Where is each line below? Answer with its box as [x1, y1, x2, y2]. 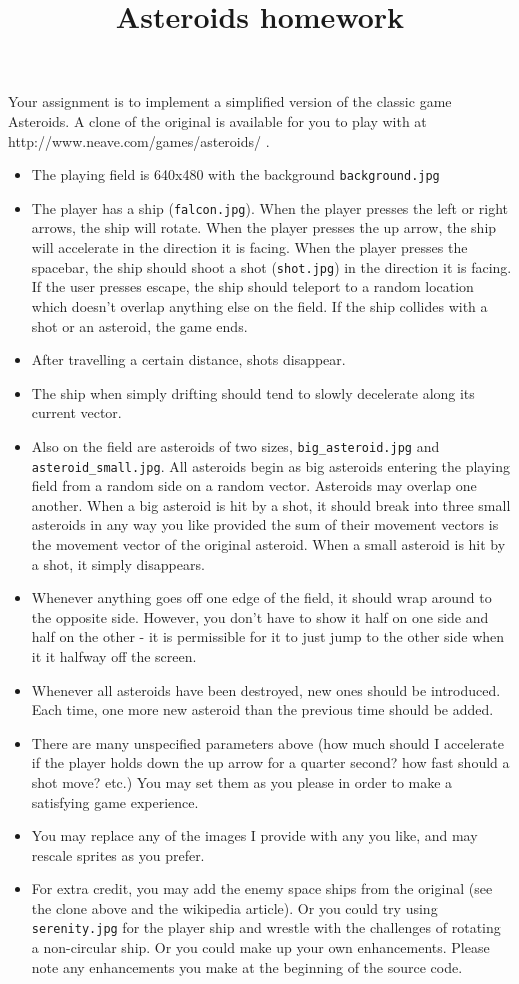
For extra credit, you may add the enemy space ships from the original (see [31, 878, 493, 899]
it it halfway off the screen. [31, 645, 197, 666]
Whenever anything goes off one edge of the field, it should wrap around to [31, 587, 492, 608]
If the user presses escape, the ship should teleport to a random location [31, 276, 474, 297]
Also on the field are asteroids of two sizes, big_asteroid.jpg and [31, 435, 440, 456]
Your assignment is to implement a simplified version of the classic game [8, 91, 452, 112]
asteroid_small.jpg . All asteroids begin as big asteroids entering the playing [31, 455, 510, 476]
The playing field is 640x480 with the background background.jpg [31, 164, 440, 185]
